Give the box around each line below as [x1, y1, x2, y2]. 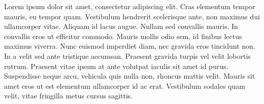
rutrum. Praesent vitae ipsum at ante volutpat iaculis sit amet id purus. [4, 60, 228, 71]
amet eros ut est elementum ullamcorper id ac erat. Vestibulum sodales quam [4, 80, 245, 91]
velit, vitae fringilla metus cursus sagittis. [4, 90, 133, 101]
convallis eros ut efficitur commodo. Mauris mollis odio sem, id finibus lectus [4, 30, 242, 41]
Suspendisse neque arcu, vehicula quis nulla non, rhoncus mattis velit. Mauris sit [4, 71, 255, 81]
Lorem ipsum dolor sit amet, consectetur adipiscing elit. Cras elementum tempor [4, 1, 255, 11]
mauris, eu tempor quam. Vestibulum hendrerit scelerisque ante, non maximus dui [4, 11, 260, 21]
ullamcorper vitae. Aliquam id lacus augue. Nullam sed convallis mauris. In [4, 21, 238, 31]
